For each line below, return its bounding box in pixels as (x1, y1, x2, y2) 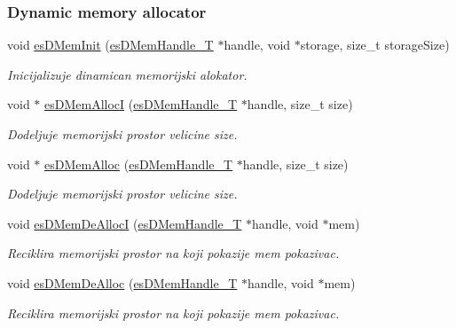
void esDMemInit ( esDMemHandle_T (7, 35, 214, 54)
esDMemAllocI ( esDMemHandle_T (44, 95, 238, 113)
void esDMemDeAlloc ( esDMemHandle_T (7, 273, 238, 292)
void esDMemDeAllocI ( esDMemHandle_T (7, 214, 242, 232)
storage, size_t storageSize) (300, 35, 450, 54)
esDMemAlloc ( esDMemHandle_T (44, 154, 233, 173)
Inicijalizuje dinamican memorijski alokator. (7, 65, 248, 83)
